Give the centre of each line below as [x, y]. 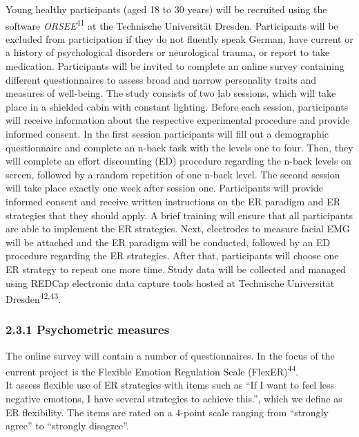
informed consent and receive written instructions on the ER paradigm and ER [173, 201]
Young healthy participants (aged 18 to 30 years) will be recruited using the [166, 9]
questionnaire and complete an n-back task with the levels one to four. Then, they [179, 147]
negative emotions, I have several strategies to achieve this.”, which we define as [174, 399]
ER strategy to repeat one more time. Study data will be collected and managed [176, 269]
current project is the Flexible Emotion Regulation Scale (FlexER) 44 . [152, 370]
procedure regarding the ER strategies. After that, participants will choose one [172, 255]
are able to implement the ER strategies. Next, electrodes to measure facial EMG [178, 229]
